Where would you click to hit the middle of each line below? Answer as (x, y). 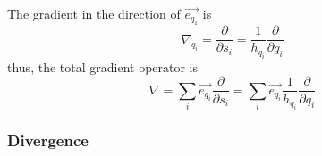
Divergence (48, 140)
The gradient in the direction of (94, 13)
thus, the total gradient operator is (103, 66)
